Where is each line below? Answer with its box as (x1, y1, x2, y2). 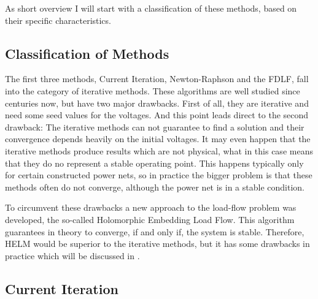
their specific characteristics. (5, 13, 111, 26)
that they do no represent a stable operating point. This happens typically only (5, 156, 304, 169)
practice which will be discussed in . (5, 249, 140, 262)
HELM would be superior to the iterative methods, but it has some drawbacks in (5, 237, 310, 250)
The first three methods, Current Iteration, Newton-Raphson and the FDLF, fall (5, 72, 309, 85)
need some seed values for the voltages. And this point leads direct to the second (5, 108, 309, 121)
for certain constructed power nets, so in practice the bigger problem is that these (5, 168, 312, 181)
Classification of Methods (5, 44, 169, 62)
